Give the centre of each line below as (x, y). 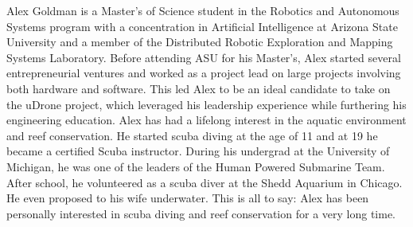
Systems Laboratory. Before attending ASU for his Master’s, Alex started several (204, 57)
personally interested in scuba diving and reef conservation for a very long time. (201, 213)
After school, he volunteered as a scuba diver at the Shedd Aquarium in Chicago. (205, 182)
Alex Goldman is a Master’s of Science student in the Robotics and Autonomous (203, 10)
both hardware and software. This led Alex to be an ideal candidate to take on (199, 88)
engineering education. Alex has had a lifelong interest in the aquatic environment (206, 120)
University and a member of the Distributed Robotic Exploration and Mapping (200, 42)
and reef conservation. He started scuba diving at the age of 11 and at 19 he (192, 135)
